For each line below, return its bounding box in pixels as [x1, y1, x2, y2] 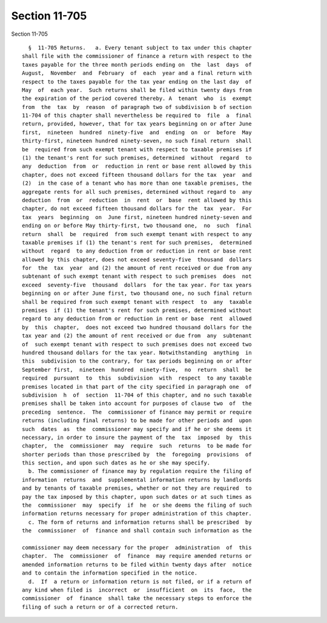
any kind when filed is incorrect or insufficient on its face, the [22, 586, 252, 593]
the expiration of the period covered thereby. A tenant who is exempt [22, 95, 252, 102]
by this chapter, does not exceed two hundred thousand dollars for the [22, 324, 252, 331]
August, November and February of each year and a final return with [22, 70, 252, 77]
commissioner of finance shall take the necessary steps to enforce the [22, 595, 252, 602]
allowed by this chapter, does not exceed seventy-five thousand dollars [22, 256, 252, 263]
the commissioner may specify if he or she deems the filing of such [22, 502, 252, 509]
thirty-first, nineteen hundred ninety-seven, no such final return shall [22, 137, 252, 145]
